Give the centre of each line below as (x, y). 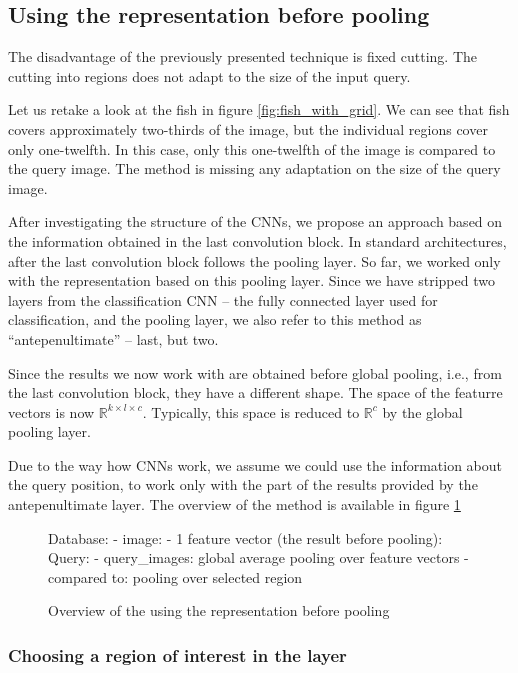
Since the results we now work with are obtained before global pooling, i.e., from (255, 372)
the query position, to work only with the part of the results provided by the (243, 484)
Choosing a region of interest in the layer (177, 654)
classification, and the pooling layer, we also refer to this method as (215, 319)
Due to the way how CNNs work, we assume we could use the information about (255, 464)
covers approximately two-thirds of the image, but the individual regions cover (248, 128)
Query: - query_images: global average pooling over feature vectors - (258, 557)
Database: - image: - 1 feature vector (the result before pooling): (245, 537)
